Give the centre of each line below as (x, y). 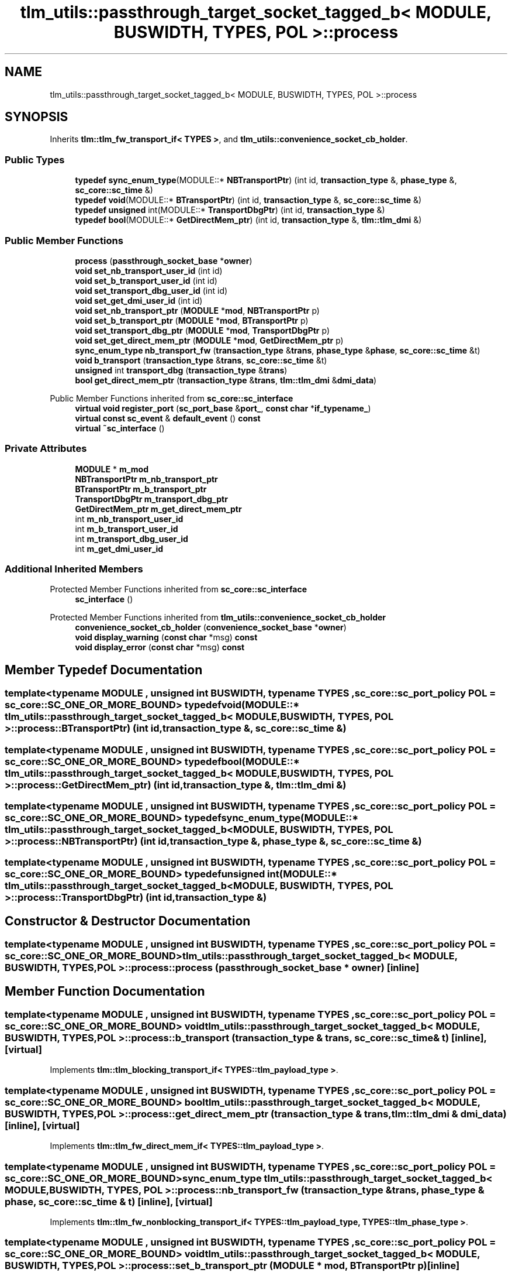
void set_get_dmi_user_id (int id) (139, 300)
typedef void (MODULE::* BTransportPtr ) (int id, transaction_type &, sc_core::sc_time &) (248, 200)
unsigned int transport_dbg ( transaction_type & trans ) (181, 370)
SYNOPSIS (37, 117)
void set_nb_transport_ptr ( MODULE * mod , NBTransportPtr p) (197, 310)
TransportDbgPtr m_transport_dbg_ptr (151, 499)
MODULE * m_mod (112, 469)
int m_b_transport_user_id (127, 529)
